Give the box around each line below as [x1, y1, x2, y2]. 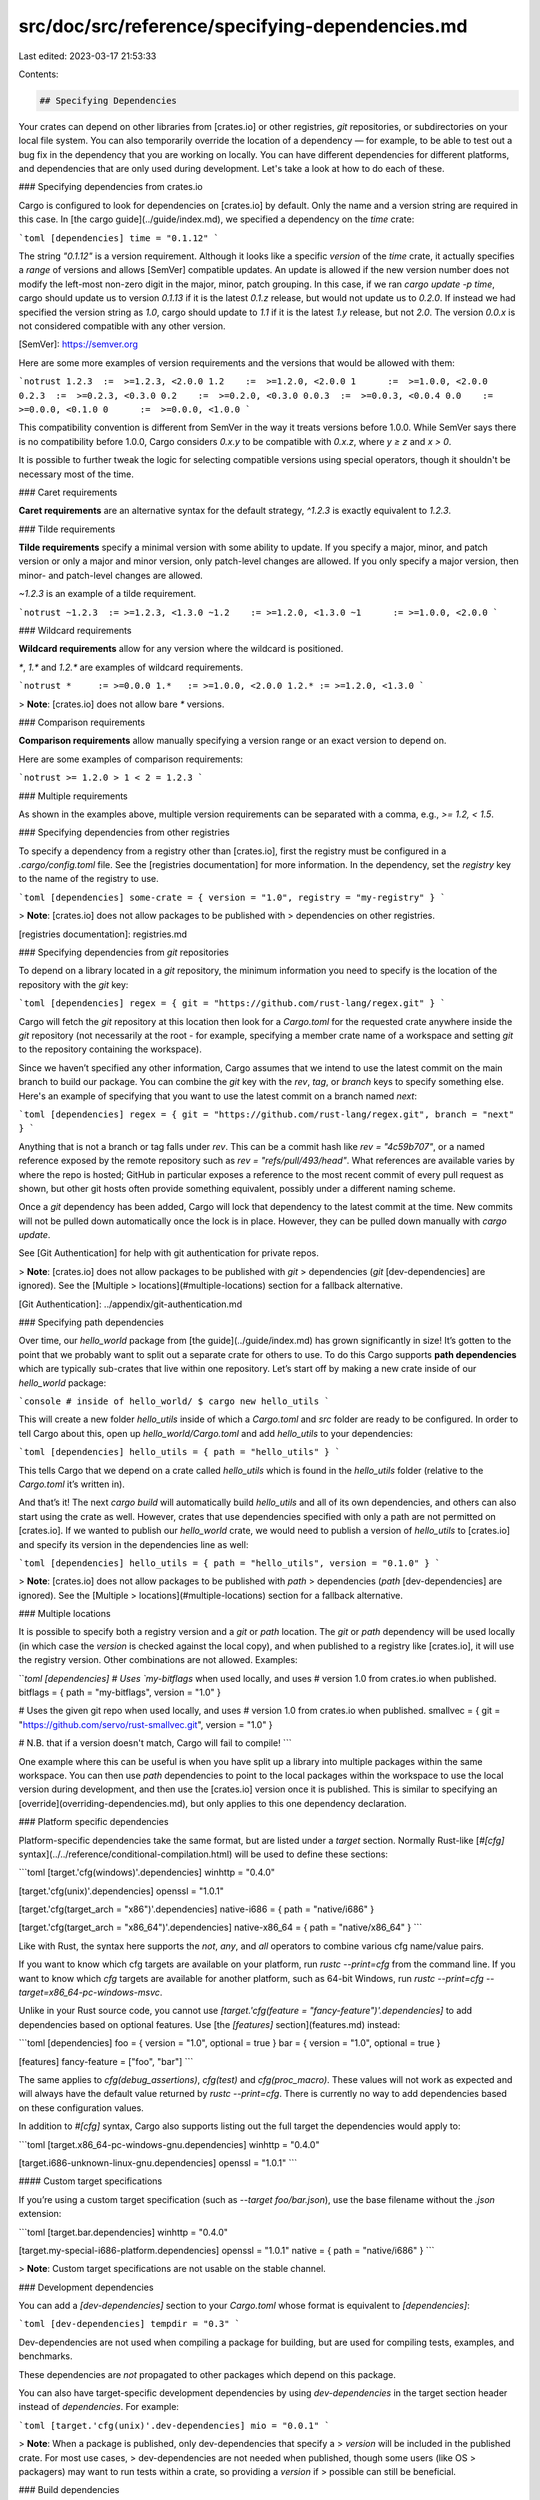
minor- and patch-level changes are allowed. [18, 569, 204, 581]
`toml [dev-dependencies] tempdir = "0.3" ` [18, 2318, 241, 2330]
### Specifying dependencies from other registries [18, 826, 230, 839]
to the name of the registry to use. [18, 873, 159, 885]
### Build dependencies [18, 2484, 120, 2496]
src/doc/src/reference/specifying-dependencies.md [18, 15, 468, 37]
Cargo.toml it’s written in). [18, 1478, 125, 1490]
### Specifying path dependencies [18, 1316, 164, 1329]
